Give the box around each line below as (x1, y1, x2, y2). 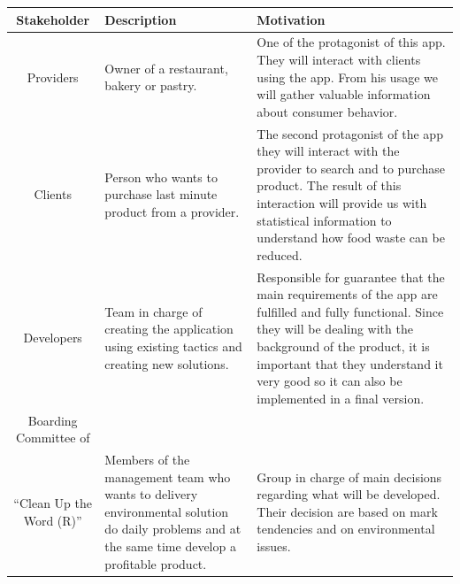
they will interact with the (257, 142, 400, 160)
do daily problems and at (104, 519, 241, 538)
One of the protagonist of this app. (257, 33, 446, 51)
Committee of (15, 428, 90, 447)
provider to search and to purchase (257, 158, 445, 177)
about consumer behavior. (257, 102, 398, 120)
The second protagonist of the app (257, 124, 443, 142)
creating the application (104, 319, 234, 338)
